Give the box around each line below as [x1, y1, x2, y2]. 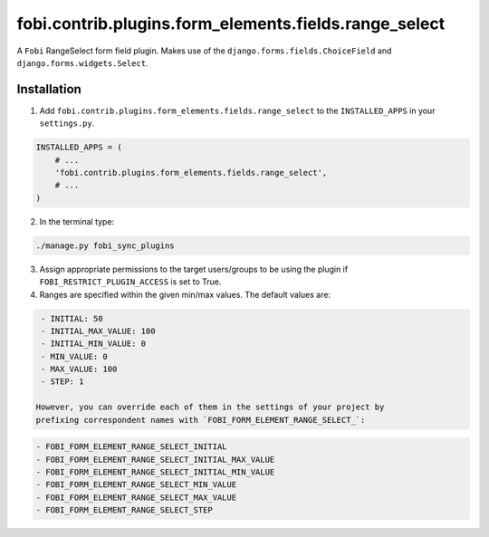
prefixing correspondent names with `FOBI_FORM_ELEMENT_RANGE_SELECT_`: [35, 415, 366, 425]
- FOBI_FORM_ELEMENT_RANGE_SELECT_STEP [35, 505, 213, 515]
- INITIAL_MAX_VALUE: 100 [41, 326, 156, 336]
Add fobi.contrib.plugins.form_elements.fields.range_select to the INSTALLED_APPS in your [39, 105, 436, 116]
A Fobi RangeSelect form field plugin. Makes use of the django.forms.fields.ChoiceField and [16, 45, 392, 56]
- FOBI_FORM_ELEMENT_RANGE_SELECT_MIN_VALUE [35, 480, 237, 490]
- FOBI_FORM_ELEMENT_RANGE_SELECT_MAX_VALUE [35, 492, 237, 503]
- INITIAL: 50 [41, 313, 103, 323]
